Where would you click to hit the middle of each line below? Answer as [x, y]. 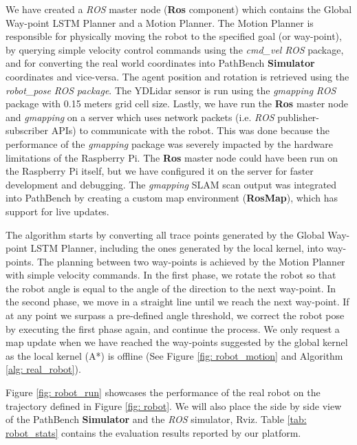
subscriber [27, 130]
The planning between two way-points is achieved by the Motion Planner [191, 261]
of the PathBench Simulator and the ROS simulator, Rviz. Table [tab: [156, 419]
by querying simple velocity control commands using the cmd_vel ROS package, [175, 49]
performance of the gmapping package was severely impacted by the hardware [169, 143]
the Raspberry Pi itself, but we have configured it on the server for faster [160, 171]
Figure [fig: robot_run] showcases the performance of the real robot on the [163, 392]
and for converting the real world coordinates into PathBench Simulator [160, 63]
